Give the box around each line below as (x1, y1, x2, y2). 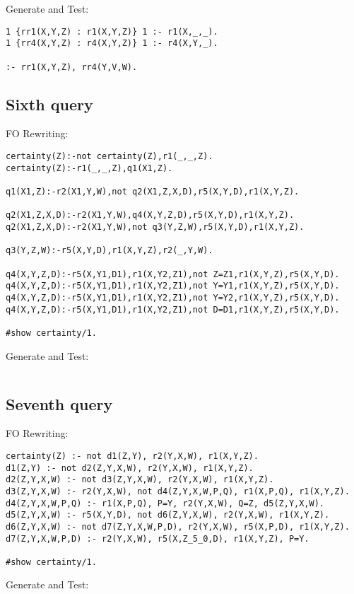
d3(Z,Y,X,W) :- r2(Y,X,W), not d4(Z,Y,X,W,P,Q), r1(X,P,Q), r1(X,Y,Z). (6, 486, 350, 496)
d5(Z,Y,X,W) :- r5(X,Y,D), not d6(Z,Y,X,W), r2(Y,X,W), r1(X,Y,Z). (6, 510, 330, 520)
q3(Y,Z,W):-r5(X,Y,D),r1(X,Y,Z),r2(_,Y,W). (6, 245, 213, 256)
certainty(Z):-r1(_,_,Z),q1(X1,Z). (6, 163, 173, 173)
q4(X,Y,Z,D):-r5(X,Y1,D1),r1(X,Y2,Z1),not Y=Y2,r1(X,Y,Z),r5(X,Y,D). (6, 292, 340, 303)
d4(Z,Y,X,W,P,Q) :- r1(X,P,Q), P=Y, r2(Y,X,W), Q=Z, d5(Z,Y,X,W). (6, 498, 325, 508)
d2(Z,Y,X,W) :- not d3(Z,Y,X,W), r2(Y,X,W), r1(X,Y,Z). (6, 474, 274, 485)
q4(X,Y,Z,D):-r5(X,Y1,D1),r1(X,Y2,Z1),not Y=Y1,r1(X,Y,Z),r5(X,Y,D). (6, 281, 340, 291)
